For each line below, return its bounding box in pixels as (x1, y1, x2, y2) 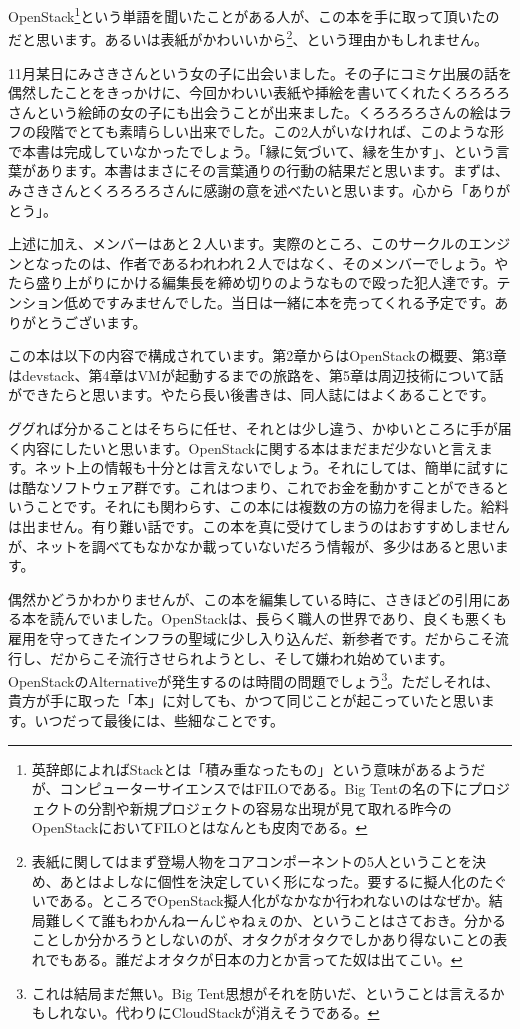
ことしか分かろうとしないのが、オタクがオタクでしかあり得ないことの (31, 929, 494, 950)
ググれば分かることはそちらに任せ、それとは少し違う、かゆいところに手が (8, 418, 498, 438)
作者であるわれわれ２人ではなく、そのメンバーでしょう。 (119, 252, 495, 273)
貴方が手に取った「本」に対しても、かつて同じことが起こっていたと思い (8, 690, 481, 711)
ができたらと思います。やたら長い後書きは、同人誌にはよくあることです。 (8, 384, 495, 405)
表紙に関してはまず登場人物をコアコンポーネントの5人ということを (31, 850, 473, 871)
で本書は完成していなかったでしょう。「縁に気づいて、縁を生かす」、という (8, 140, 496, 161)
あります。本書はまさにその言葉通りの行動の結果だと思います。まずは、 (35, 160, 509, 181)
